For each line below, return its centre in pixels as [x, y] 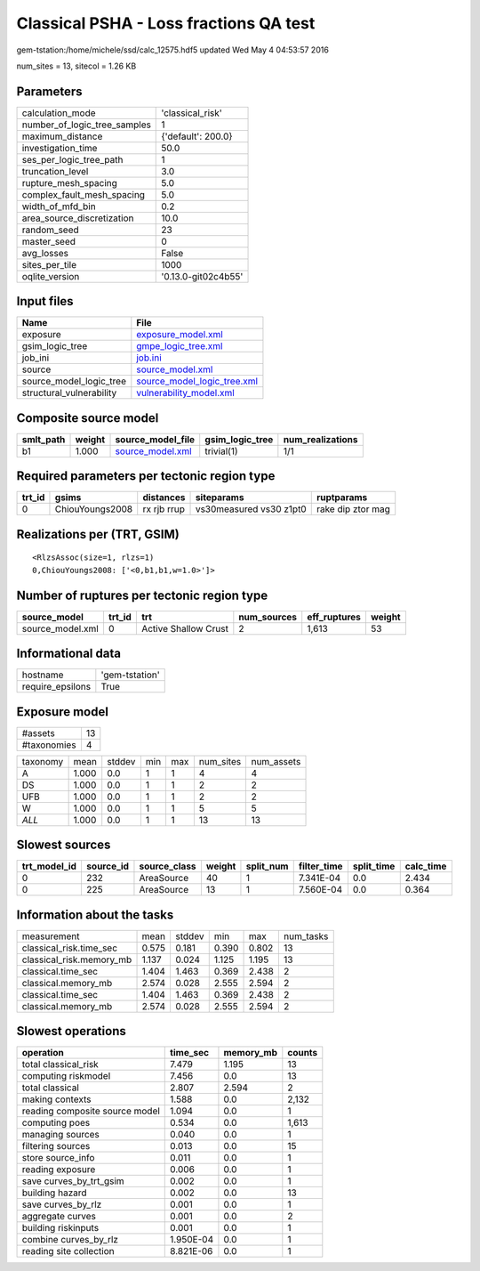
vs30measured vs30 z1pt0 [251, 509]
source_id [107, 866]
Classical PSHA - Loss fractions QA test [166, 23]
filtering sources [56, 1146]
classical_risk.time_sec [70, 948]
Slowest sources [64, 845]
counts [303, 1053]
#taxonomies [49, 745]
